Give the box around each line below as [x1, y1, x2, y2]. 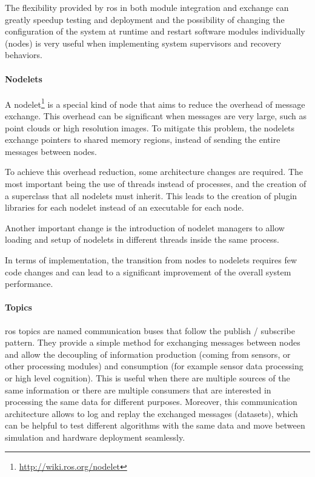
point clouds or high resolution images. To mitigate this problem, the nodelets [5, 121, 295, 134]
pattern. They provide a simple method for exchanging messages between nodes [5, 336, 300, 349]
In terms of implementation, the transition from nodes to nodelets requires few [5, 253, 297, 266]
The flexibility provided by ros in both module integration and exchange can [5, 1, 289, 13]
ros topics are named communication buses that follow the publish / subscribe [5, 324, 295, 337]
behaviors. [5, 48, 42, 61]
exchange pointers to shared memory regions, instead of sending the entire [5, 133, 280, 146]
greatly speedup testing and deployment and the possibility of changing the [5, 13, 285, 25]
